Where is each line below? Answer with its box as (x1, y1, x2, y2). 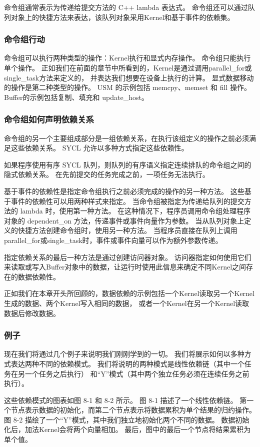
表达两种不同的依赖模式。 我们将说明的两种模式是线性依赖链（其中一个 (10, 358, 244, 368)
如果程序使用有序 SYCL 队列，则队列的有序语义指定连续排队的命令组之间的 (4, 159, 251, 169)
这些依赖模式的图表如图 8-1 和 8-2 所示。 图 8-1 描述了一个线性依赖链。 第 (4, 394, 247, 405)
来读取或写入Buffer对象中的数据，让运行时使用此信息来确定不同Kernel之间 (4, 261, 246, 272)
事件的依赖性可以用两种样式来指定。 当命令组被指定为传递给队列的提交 (10, 195, 244, 206)
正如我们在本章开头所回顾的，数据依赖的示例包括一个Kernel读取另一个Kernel (4, 288, 254, 298)
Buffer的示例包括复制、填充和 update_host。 (4, 91, 148, 102)
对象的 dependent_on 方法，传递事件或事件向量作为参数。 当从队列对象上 (4, 215, 244, 225)
